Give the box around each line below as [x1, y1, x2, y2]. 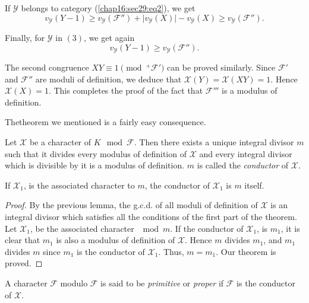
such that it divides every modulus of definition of [5, 147, 187, 160]
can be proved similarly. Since [167, 61, 276, 74]
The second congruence [5, 61, 89, 74]
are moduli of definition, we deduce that [35, 72, 182, 85]
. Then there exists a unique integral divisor [134, 136, 294, 148]
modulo [60, 277, 88, 289]
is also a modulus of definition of [56, 234, 175, 246]
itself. [244, 178, 264, 191]
